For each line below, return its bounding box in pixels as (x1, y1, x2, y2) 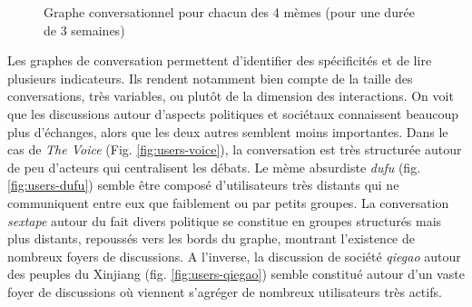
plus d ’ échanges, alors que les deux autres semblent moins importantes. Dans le (7, 122, 448, 141)
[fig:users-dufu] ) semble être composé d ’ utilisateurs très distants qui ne (7, 175, 399, 194)
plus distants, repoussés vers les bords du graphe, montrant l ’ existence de (7, 229, 415, 248)
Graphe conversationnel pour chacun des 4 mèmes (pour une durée (44, 3, 415, 21)
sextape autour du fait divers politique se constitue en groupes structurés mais (7, 211, 442, 230)
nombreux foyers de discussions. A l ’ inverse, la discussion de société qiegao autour (7, 246, 461, 265)
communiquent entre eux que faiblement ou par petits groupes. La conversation (7, 193, 449, 212)
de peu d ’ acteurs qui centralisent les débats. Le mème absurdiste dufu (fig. (7, 157, 421, 176)
